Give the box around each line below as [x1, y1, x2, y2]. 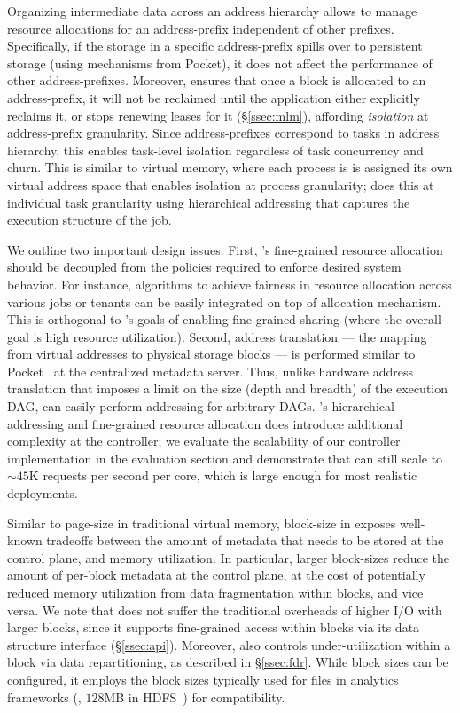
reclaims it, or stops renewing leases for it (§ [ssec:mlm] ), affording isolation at [7, 106, 429, 124]
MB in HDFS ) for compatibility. [104, 687, 285, 706]
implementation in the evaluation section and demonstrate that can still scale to [7, 448, 443, 467]
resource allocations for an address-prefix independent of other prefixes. [7, 19, 394, 37]
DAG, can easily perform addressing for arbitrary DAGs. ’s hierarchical [7, 397, 394, 416]
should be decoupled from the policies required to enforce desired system [7, 257, 402, 276]
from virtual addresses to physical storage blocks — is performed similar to [7, 345, 416, 363]
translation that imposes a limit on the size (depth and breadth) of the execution [7, 379, 448, 398]
